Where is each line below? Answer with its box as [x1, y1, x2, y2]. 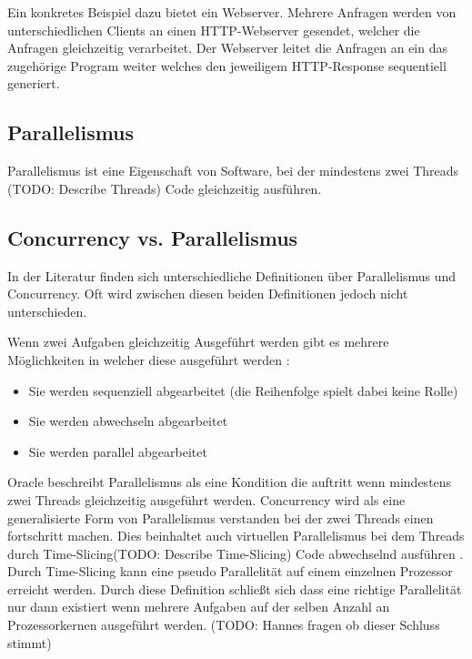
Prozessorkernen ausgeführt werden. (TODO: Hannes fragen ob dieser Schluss [7, 615, 440, 634]
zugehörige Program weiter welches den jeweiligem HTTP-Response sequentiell [7, 56, 447, 75]
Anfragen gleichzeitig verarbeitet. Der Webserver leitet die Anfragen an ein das [7, 38, 448, 57]
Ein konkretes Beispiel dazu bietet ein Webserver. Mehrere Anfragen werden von [7, 3, 457, 21]
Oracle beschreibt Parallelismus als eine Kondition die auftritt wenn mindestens [7, 472, 452, 492]
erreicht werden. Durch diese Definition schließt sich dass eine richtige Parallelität [7, 579, 462, 598]
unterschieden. [7, 301, 87, 320]
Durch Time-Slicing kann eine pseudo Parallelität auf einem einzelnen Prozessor [7, 562, 453, 581]
